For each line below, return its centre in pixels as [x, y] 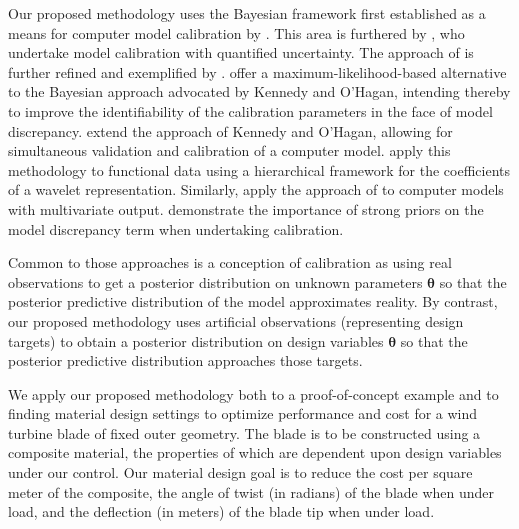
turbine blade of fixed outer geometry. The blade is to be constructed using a [244, 432]
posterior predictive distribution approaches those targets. [185, 360]
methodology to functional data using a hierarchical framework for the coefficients [259, 169]
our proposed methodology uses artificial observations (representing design [236, 320]
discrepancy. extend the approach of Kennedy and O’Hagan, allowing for [230, 130]
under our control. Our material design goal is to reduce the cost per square [240, 472]
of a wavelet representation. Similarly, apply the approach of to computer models [256, 189]
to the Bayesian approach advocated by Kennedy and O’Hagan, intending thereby [259, 91]
